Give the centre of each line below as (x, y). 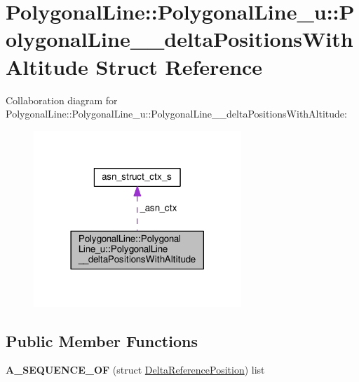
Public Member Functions (102, 340)
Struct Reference (179, 66)
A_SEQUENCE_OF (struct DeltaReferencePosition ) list (135, 370)
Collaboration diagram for (62, 100)
